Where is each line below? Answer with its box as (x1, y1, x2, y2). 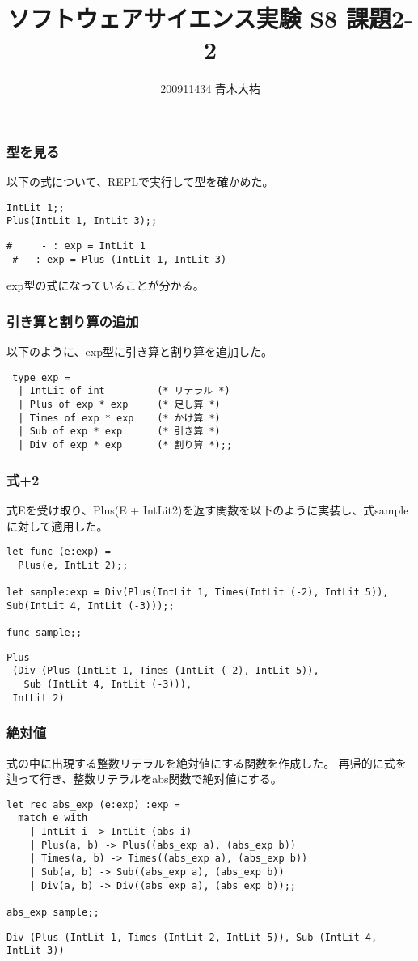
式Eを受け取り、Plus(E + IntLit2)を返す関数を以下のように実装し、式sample (6, 501, 409, 518)
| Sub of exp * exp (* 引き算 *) (18, 425, 221, 438)
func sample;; (6, 627, 82, 639)
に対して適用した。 (6, 517, 108, 534)
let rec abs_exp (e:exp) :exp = (6, 798, 180, 811)
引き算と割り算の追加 (6, 311, 139, 331)
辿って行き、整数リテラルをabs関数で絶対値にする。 (6, 770, 282, 787)
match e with (18, 812, 88, 824)
